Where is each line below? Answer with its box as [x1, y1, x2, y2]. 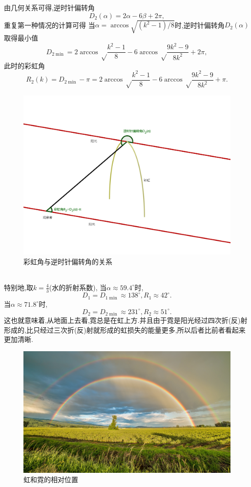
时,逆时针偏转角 [174, 20, 225, 30]
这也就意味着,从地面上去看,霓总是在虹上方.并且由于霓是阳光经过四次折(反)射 [4, 315, 248, 325]
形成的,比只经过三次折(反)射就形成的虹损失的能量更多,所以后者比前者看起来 [4, 324, 246, 335]
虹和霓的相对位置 [23, 474, 78, 485]
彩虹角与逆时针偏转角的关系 [23, 256, 112, 266]
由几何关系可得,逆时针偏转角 [4, 2, 95, 12]
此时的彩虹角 [4, 60, 45, 70]
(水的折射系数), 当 [49, 282, 107, 292]
